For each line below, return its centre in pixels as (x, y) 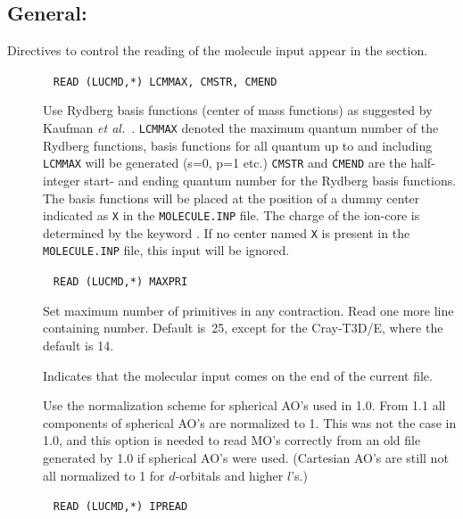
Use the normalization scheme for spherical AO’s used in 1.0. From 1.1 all (244, 405)
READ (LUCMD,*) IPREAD (120, 507)
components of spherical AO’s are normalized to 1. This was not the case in (250, 422)
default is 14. (79, 345)
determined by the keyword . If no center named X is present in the (227, 232)
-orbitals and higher (229, 475)
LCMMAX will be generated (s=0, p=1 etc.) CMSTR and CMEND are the (225, 163)
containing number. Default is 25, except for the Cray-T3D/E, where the (243, 328)
